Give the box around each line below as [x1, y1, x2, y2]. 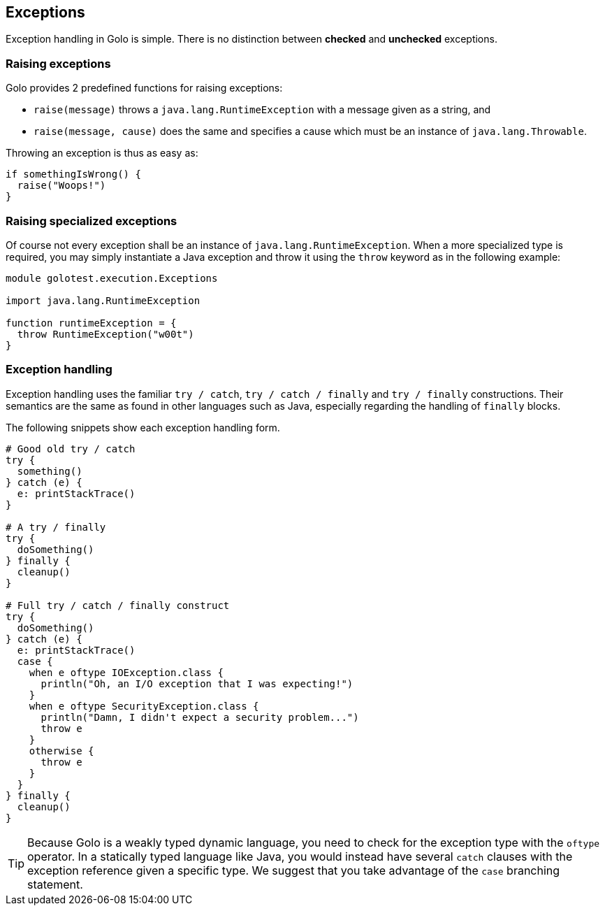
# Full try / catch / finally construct [6, 599, 230, 611]
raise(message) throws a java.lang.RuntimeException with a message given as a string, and [34, 103, 491, 116]
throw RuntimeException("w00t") [17, 328, 194, 340]
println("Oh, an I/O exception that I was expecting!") [41, 677, 353, 689]
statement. [27, 877, 83, 891]
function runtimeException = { [6, 317, 177, 329]
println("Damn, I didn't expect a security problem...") [41, 711, 359, 723]
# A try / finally [6, 521, 106, 533]
